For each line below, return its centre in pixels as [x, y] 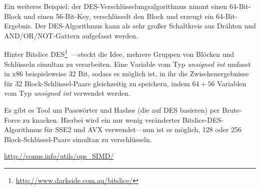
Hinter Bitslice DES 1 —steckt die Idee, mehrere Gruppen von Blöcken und [119, 53]
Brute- [232, 110]
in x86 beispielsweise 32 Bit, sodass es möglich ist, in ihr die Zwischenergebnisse [126, 74]
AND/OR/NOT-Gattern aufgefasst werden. [71, 35]
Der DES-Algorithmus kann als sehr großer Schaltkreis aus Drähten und [145, 26]
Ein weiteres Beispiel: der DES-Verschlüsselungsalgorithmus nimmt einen [116, 6]
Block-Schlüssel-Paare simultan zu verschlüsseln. [78, 139]
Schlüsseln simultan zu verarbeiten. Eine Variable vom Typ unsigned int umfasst [127, 64]
